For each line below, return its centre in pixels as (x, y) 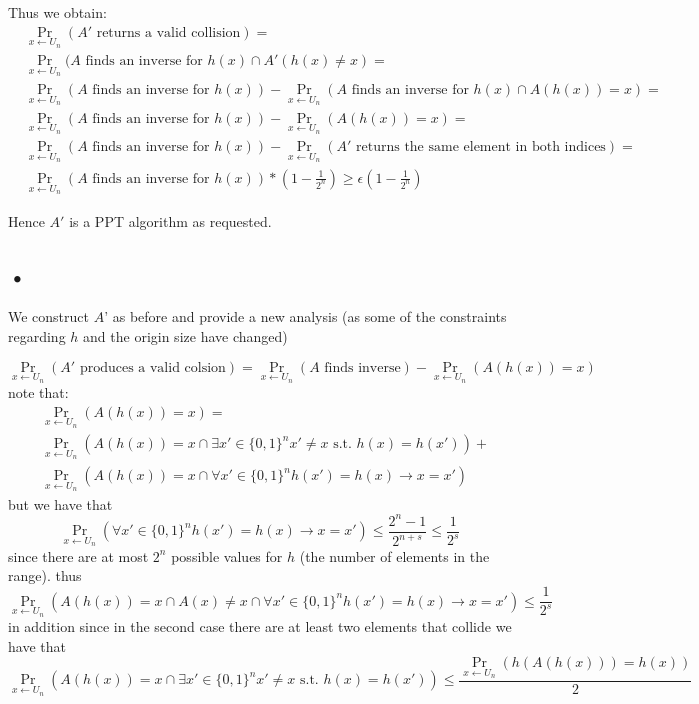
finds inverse (362, 367)
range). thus (45, 575)
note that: (38, 392)
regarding (37, 335)
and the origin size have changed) (185, 335)
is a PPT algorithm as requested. (170, 220)
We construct (49, 316)
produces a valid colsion (152, 367)
